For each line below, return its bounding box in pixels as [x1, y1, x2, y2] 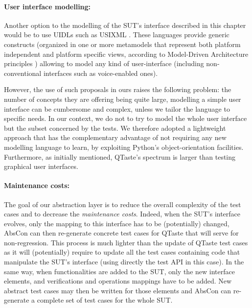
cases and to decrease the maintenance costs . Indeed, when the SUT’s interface [4, 209, 241, 219]
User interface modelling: [4, 1, 91, 11]
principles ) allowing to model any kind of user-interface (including [4, 58, 204, 69]
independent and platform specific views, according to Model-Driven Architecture [4, 48, 249, 59]
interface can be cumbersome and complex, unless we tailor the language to [4, 103, 230, 114]
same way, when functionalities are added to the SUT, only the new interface [4, 266, 235, 276]
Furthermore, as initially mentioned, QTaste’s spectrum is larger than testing [4, 151, 236, 162]
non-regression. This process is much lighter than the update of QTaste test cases [4, 237, 248, 247]
